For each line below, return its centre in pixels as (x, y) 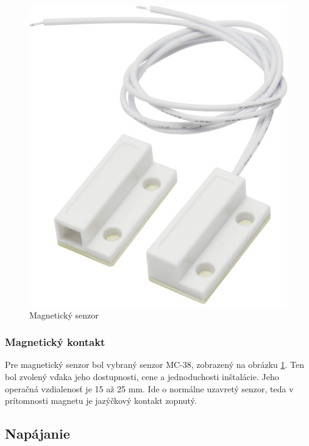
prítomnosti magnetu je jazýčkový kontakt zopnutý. (101, 401)
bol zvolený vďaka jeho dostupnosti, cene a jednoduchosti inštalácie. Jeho (142, 377)
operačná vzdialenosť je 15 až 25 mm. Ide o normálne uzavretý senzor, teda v (149, 388)
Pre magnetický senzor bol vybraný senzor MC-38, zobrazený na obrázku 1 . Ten (154, 365)
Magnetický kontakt (55, 342)
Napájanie (37, 433)
